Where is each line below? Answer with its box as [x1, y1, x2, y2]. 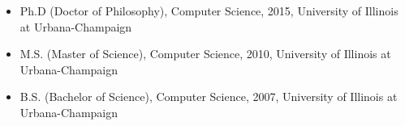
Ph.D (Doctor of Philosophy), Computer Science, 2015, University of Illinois [19, 2, 399, 19]
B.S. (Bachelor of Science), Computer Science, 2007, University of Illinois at [19, 88, 398, 105]
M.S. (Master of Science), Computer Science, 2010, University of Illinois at [19, 45, 391, 62]
